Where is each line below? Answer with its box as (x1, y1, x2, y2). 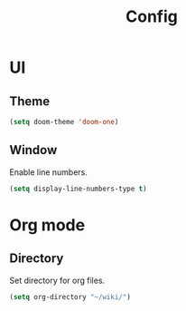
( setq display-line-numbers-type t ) (9, 184, 147, 193)
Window (9, 142, 58, 158)
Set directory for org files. (9, 275, 106, 286)
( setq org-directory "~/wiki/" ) (9, 292, 131, 301)
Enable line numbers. (9, 166, 88, 178)
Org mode (9, 215, 86, 235)
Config (126, 6, 178, 27)
